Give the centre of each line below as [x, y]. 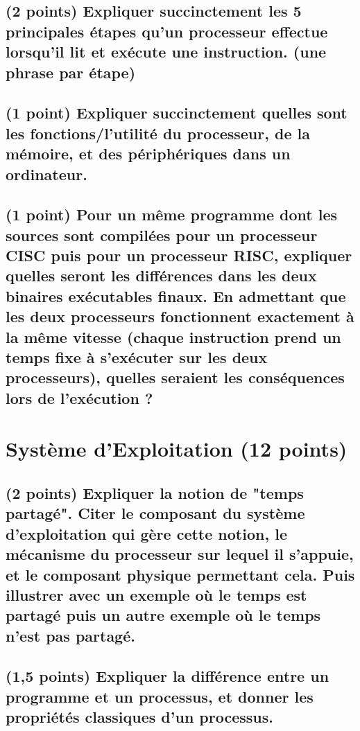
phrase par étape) [71, 72]
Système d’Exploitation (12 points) [177, 449]
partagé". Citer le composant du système [155, 513]
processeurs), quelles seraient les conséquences [175, 377]
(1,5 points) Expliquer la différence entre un [168, 676]
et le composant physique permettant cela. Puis [180, 574]
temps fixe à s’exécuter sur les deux [137, 357]
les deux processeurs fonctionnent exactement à [180, 316]
